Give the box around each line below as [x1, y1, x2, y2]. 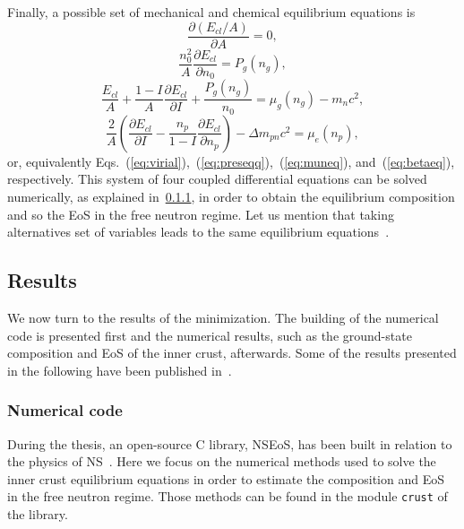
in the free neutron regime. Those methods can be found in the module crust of [7, 487, 448, 506]
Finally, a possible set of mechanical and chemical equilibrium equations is [7, 3, 416, 21]
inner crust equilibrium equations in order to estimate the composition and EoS [7, 469, 445, 488]
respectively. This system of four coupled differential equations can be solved [7, 169, 427, 188]
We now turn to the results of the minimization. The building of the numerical [7, 308, 439, 327]
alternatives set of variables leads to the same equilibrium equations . [7, 222, 390, 241]
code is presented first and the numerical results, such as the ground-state [7, 325, 412, 344]
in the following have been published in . [7, 360, 232, 379]
